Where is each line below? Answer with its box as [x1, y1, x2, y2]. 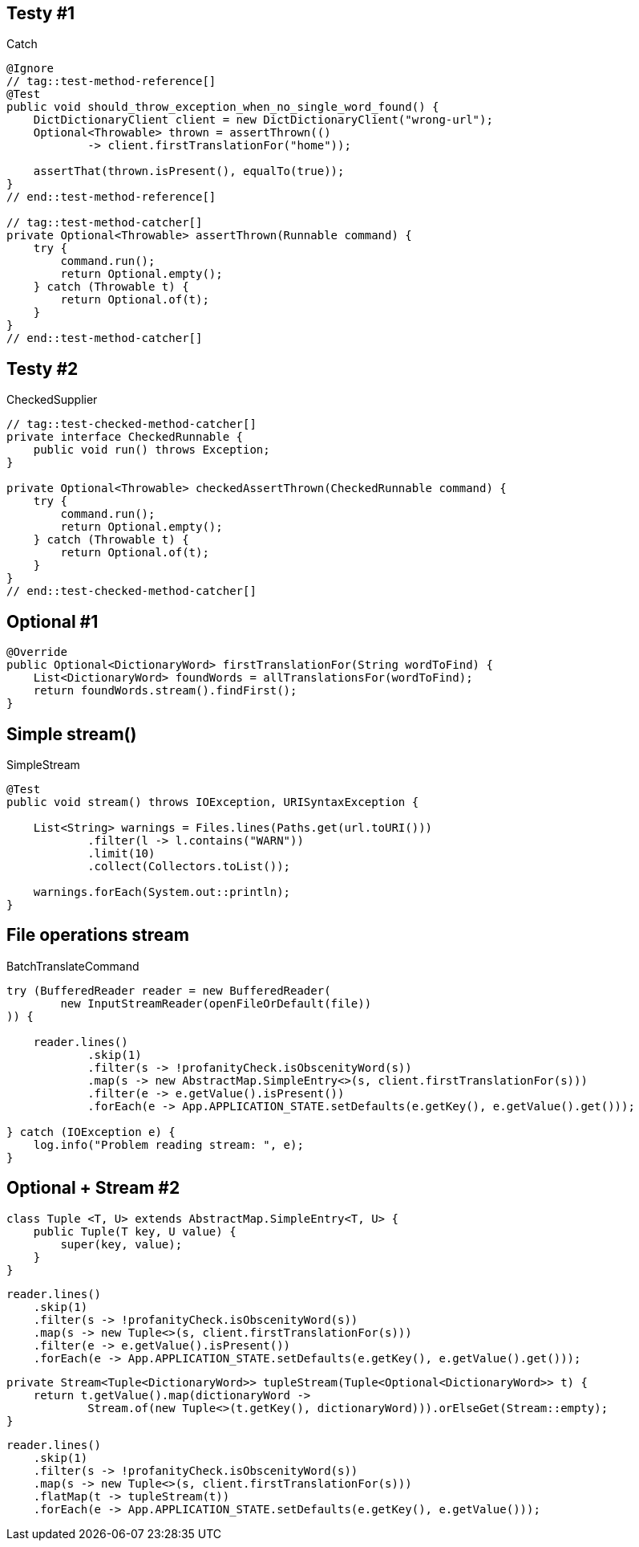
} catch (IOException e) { [6, 1125, 176, 1138]
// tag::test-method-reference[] [6, 75, 216, 88]
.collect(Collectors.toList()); [87, 859, 291, 873]
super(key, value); [60, 1237, 183, 1251]
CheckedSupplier [6, 393, 98, 407]
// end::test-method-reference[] [6, 190, 216, 204]
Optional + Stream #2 [6, 1178, 180, 1199]
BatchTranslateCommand [6, 959, 140, 973]
